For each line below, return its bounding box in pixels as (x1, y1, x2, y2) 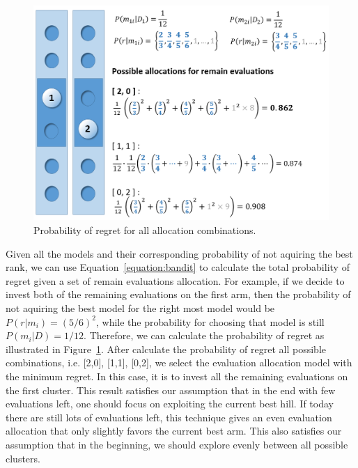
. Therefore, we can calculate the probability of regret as (84, 328, 325, 343)
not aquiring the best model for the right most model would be (6, 301, 275, 315)
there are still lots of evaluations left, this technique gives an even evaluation (6, 409, 332, 424)
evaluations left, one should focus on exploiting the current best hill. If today (6, 396, 334, 411)
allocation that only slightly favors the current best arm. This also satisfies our (6, 423, 342, 438)
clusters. (6, 451, 40, 465)
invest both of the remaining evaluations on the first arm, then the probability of (6, 287, 351, 302)
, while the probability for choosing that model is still (95, 314, 325, 329)
